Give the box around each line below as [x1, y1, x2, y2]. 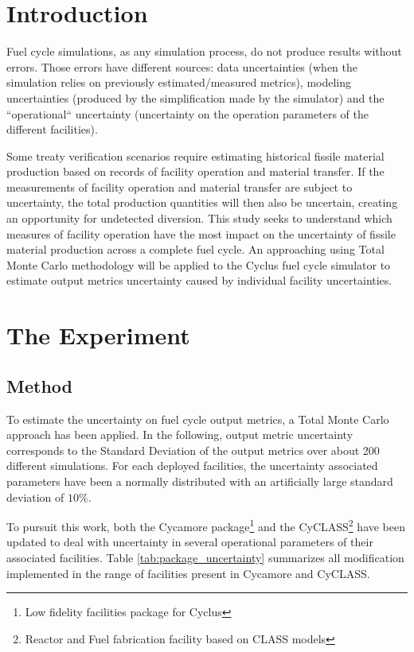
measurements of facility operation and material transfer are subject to [6, 178, 353, 195]
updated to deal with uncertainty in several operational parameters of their [6, 534, 373, 550]
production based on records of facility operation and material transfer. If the [6, 163, 385, 180]
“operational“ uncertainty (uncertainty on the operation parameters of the [6, 105, 369, 122]
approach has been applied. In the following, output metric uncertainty [6, 426, 353, 443]
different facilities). [6, 121, 98, 138]
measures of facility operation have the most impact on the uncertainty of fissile [6, 225, 396, 242]
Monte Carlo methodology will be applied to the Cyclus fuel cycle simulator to [6, 256, 391, 273]
